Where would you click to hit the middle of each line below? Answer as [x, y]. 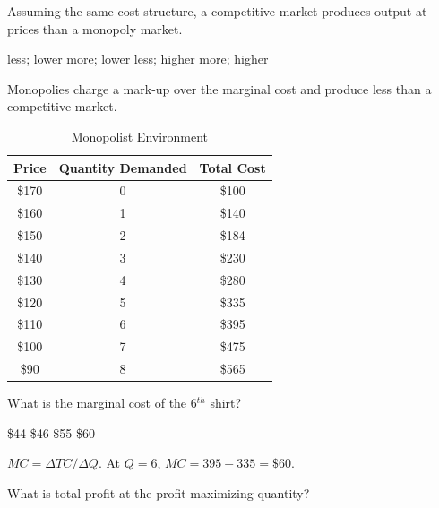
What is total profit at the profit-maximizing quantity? [159, 493]
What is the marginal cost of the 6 [102, 403]
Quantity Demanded [123, 167]
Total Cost [232, 167]
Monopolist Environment [140, 136]
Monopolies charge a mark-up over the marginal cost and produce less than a [219, 88]
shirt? [226, 403]
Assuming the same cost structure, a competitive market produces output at [217, 11]
